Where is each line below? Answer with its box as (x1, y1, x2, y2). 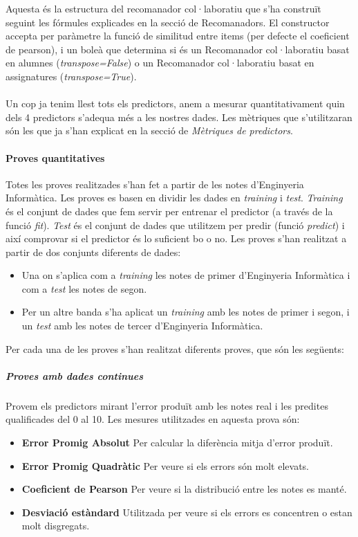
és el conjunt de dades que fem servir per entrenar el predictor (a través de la (6, 203, 333, 218)
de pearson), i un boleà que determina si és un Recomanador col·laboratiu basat (6, 42, 350, 56)
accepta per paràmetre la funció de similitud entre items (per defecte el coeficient (6, 28, 350, 43)
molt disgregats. (21, 518, 90, 533)
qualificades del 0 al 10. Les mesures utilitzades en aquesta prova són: (6, 412, 300, 426)
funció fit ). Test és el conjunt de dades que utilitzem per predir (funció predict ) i (6, 217, 345, 232)
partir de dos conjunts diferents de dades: (6, 244, 181, 259)
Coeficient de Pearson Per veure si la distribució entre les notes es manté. (21, 482, 347, 496)
